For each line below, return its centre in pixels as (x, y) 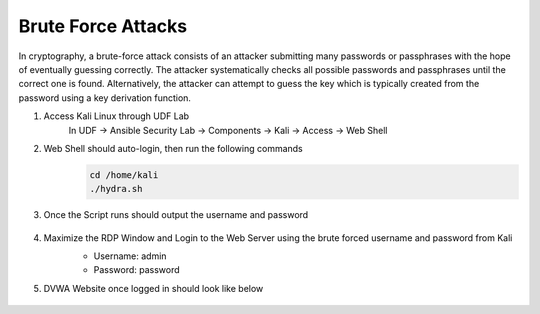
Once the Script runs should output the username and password (176, 215)
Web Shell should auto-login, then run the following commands (173, 148)
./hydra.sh (116, 189)
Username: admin (130, 256)
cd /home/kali (124, 174)
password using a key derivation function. (105, 97)
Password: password (136, 270)
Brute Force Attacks (103, 26)
